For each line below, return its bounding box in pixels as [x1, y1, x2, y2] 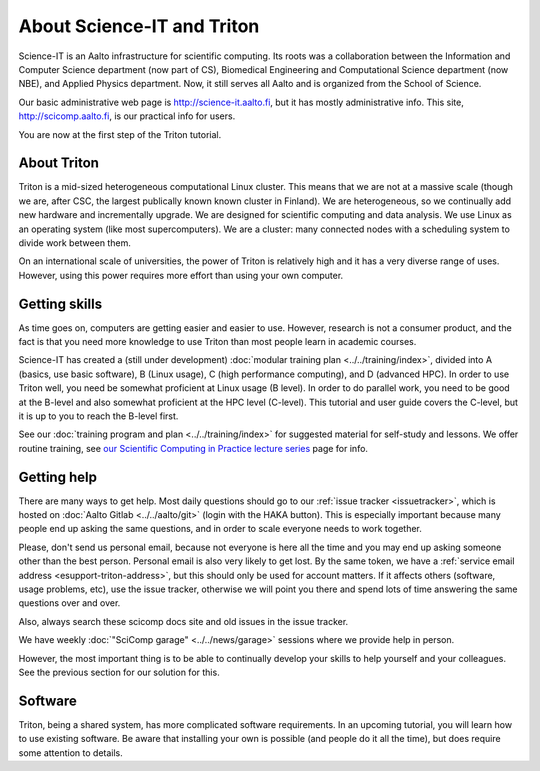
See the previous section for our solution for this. [18, 666, 220, 678]
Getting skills [18, 295, 103, 312]
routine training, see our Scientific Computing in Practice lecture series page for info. [18, 442, 369, 454]
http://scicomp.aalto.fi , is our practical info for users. [18, 110, 236, 122]
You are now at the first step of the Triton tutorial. [18, 128, 222, 140]
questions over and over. [18, 597, 121, 609]
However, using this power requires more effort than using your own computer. [18, 269, 344, 281]
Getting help [18, 468, 97, 485]
